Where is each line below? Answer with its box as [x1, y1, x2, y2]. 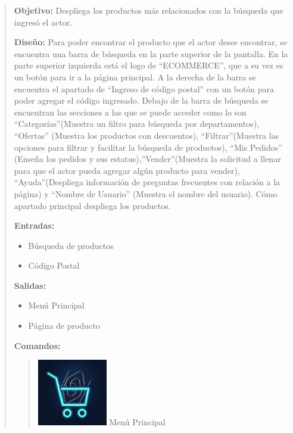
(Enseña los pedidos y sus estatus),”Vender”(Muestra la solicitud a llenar [14, 152, 281, 165]
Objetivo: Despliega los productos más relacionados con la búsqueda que [14, 4, 283, 16]
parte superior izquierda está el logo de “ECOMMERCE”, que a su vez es [14, 59, 283, 71]
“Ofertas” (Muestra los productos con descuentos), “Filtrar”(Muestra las [14, 129, 279, 141]
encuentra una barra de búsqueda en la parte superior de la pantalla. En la [14, 47, 288, 60]
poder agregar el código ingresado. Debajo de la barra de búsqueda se [14, 94, 269, 107]
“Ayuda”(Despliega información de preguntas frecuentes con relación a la [14, 176, 280, 188]
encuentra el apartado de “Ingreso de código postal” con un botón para [14, 82, 275, 95]
